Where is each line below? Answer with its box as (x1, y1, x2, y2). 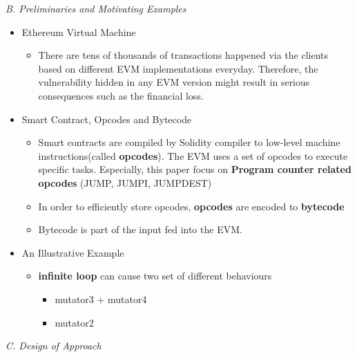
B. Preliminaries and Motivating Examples (6, 1, 186, 15)
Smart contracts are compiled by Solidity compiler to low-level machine (38, 135, 340, 149)
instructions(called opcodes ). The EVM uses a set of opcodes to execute (38, 148, 348, 163)
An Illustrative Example (21, 245, 124, 259)
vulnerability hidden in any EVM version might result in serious (38, 75, 310, 89)
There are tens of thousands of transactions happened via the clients (38, 48, 329, 62)
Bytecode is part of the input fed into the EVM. (38, 222, 242, 237)
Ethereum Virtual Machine (21, 24, 136, 39)
